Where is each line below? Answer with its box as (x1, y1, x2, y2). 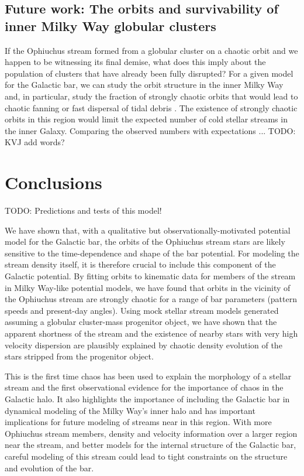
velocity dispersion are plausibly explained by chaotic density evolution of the (5, 338, 282, 351)
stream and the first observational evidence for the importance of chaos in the (5, 381, 284, 393)
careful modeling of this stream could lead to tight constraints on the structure (5, 450, 288, 462)
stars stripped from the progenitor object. (5, 350, 154, 362)
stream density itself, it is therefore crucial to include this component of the (5, 258, 276, 270)
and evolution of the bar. (5, 461, 94, 474)
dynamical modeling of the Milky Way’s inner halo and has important (5, 404, 255, 416)
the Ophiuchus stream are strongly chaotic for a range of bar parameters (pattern (5, 293, 297, 305)
